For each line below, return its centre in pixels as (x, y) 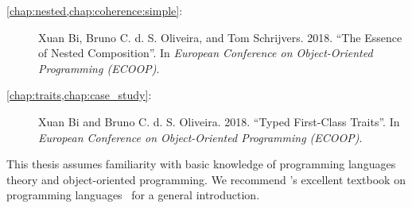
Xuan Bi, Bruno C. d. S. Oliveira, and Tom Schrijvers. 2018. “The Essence (220, 37)
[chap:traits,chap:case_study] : (79, 95)
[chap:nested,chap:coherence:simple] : (95, 10)
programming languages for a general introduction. (133, 195)
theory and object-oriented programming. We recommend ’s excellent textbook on (206, 179)
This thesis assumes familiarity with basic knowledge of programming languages (201, 164)
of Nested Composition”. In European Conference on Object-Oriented (206, 53)
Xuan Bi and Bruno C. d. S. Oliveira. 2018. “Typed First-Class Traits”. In (219, 121)
